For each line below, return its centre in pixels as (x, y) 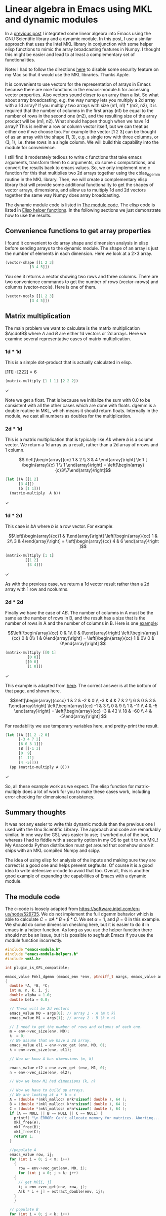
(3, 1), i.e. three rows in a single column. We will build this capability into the (82, 142)
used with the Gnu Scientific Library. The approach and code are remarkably (83, 830)
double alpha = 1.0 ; (31, 995)
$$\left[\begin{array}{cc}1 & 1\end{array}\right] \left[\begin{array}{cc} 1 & (83, 536)
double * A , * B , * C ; (30, 986)
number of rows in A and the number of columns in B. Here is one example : (82, 623)
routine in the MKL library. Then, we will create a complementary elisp (76, 179)
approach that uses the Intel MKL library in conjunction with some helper (79, 44)
